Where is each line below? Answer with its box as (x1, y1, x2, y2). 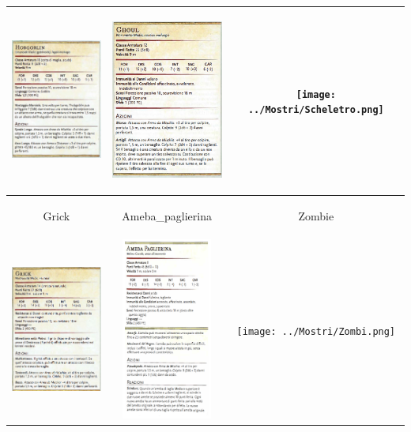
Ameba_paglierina (122, 208, 212, 224)
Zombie (298, 208, 334, 224)
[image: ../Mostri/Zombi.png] (236, 325, 396, 337)
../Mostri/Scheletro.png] (247, 104, 384, 116)
